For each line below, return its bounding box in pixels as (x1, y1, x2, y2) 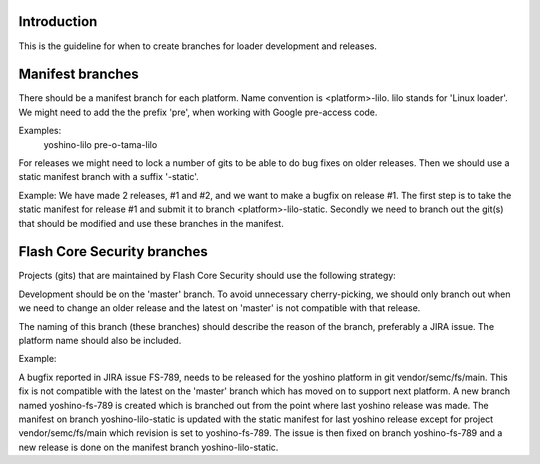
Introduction (18, 13, 98, 30)
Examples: (18, 125, 62, 137)
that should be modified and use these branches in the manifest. (18, 217, 284, 229)
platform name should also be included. (18, 335, 182, 347)
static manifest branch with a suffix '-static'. (18, 171, 199, 183)
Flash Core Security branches (18, 243, 209, 260)
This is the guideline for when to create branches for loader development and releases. (18, 40, 377, 52)
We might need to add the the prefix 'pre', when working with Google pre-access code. (18, 106, 378, 118)
